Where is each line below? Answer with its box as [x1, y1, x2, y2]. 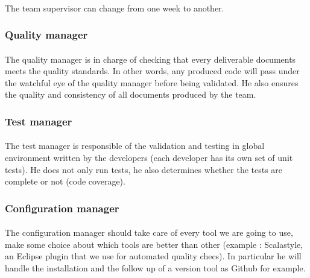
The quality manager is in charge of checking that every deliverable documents [5, 52, 296, 65]
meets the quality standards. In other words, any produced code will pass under [5, 65, 300, 77]
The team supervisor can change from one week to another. [5, 1, 224, 14]
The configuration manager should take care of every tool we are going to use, [5, 226, 293, 239]
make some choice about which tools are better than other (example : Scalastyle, [5, 238, 303, 250]
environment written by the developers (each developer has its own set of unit [5, 151, 293, 164]
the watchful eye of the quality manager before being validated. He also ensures [5, 76, 299, 89]
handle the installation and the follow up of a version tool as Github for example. [5, 262, 306, 274]
